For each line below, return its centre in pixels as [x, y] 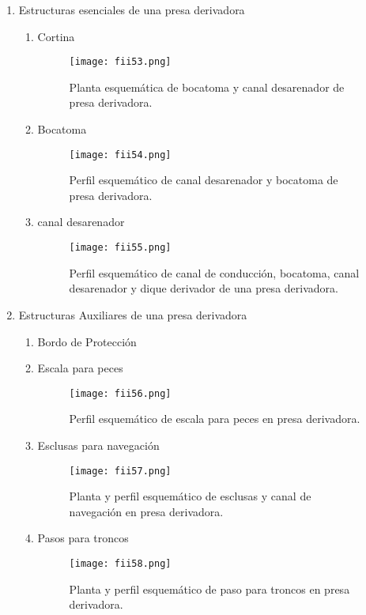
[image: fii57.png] [120, 471]
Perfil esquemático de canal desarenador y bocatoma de [204, 180]
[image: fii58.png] [120, 563]
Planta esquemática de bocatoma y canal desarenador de [207, 87]
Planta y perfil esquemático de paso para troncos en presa [209, 589]
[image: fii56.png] [120, 393]
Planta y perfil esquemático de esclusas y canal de [190, 496]
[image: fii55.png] [120, 248]
